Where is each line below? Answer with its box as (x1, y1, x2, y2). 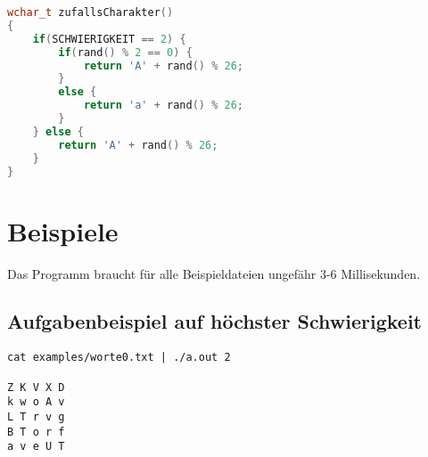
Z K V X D (7, 380, 65, 394)
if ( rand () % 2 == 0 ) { (58, 45, 193, 59)
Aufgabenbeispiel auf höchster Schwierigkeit (7, 307, 423, 335)
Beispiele (7, 212, 119, 249)
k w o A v (7, 396, 65, 409)
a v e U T (7, 440, 65, 453)
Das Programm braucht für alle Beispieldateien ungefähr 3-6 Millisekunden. (7, 264, 421, 282)
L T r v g (7, 410, 65, 423)
